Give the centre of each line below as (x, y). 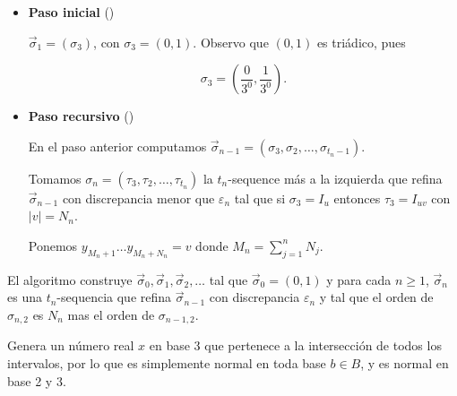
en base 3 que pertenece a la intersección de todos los (295, 345)
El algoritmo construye (70, 279)
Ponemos (53, 245)
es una (25, 297)
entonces (357, 198)
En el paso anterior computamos (117, 146)
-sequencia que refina (114, 297)
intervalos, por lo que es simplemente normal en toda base (167, 363)
